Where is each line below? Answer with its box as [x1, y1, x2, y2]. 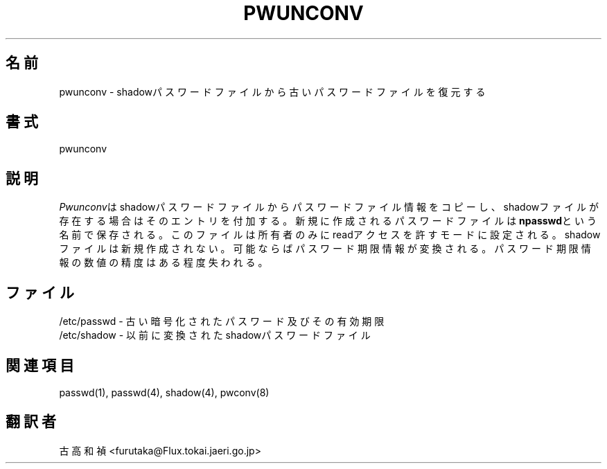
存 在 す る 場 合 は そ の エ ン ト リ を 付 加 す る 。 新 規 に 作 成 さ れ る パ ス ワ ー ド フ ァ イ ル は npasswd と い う [59, 215, 597, 227]
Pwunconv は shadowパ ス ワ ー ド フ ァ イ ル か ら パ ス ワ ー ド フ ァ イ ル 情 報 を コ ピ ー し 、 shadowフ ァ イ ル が [59, 201, 599, 213]
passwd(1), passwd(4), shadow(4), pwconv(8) [59, 386, 270, 398]
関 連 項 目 [6, 356, 74, 374]
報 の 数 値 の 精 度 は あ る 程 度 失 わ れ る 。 [59, 256, 268, 269]
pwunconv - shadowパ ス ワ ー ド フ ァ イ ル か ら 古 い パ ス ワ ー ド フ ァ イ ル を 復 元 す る [59, 85, 486, 98]
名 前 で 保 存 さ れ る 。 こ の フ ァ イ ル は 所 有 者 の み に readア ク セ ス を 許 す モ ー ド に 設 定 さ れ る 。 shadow [59, 229, 601, 241]
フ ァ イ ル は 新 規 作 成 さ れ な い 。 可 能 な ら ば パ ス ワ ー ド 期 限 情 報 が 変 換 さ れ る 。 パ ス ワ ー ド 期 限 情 [59, 242, 591, 255]
